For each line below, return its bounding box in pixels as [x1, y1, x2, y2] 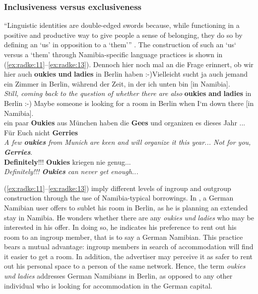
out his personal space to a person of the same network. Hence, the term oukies [4, 261, 246, 271]
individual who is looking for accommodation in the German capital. [4, 280, 212, 291]
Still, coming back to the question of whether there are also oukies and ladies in [4, 88, 252, 98]
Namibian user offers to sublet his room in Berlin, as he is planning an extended [4, 202, 248, 212]
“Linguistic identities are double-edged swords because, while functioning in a [4, 20, 240, 30]
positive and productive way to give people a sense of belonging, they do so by [4, 29, 243, 40]
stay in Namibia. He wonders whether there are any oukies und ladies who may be [4, 212, 254, 222]
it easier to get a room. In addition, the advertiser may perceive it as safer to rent [4, 251, 253, 261]
